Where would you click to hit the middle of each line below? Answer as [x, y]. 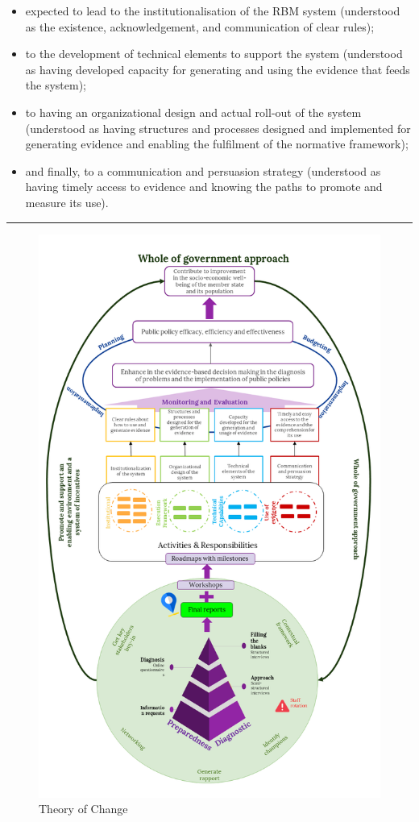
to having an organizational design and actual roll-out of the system [193, 112]
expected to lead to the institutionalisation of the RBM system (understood [213, 10]
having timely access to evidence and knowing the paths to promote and [204, 187]
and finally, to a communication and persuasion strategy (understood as [203, 170]
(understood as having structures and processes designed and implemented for [218, 128]
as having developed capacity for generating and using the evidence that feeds [218, 69]
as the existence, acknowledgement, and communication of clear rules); [200, 26]
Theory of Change [83, 809]
